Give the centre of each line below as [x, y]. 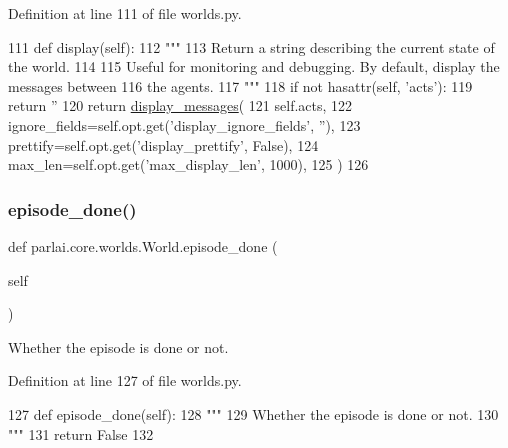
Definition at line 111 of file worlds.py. [125, 13]
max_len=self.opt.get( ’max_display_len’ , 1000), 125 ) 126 [188, 164]
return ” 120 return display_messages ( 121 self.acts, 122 [180, 105]
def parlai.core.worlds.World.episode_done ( [143, 245]
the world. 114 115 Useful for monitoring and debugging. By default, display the [254, 66]
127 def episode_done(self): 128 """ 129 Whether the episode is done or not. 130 [253, 413]
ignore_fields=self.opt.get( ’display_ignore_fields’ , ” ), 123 [184, 124]
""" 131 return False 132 [81, 433]
